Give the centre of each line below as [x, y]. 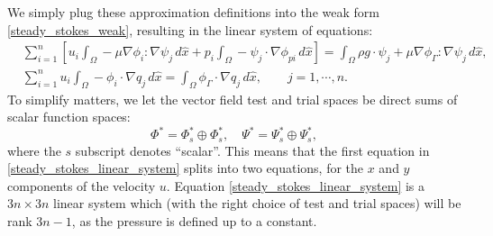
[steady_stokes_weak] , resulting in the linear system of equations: [190, 29]
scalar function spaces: [69, 117]
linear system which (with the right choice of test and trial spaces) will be [257, 203]
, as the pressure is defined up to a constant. [194, 221]
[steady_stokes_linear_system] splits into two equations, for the [186, 168]
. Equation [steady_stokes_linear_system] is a [296, 185]
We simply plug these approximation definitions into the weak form [193, 12]
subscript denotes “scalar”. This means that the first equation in [252, 150]
